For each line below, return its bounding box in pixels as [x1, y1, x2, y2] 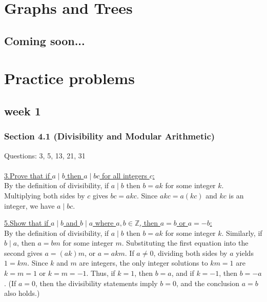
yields [236, 247, 254, 258]
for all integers [102, 170, 148, 180]
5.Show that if [4, 217, 49, 228]
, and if [171, 268, 194, 278]
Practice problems [4, 68, 135, 89]
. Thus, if [86, 268, 115, 278]
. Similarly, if [221, 227, 262, 238]
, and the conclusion [176, 277, 240, 288]
